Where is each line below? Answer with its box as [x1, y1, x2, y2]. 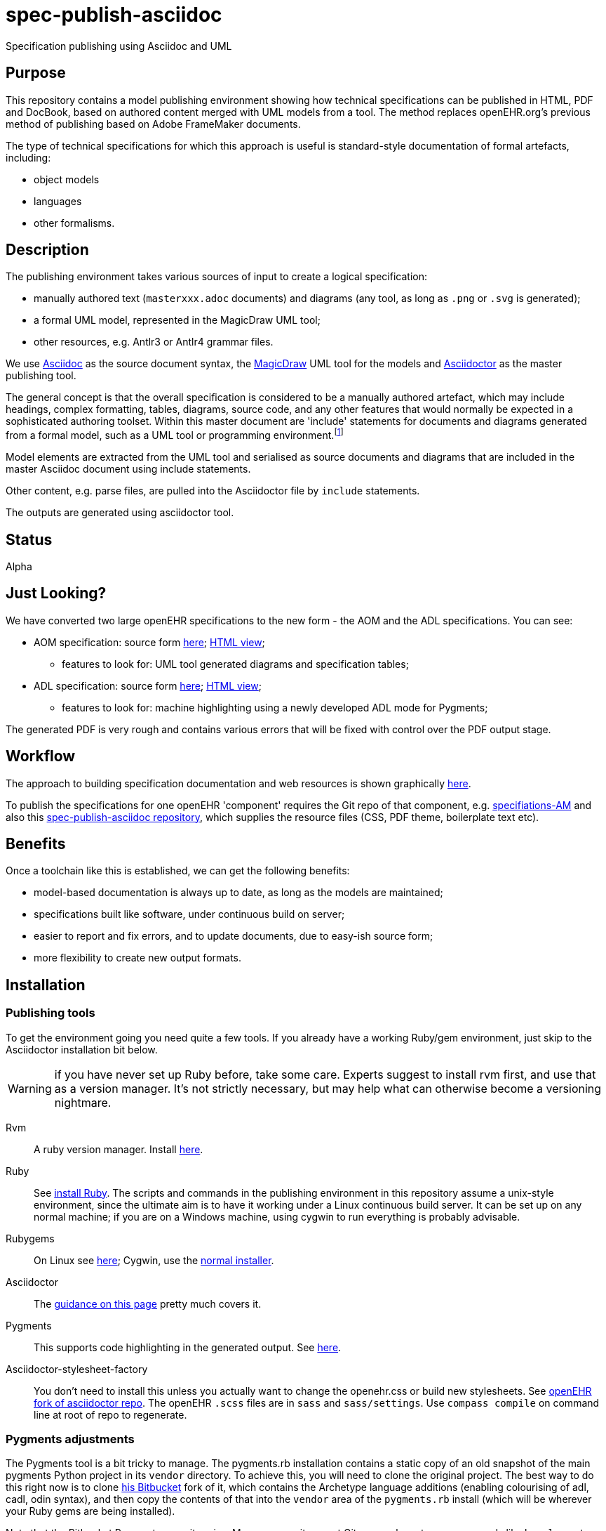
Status [6, 530, 53, 548]
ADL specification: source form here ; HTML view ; [34, 679, 262, 692]
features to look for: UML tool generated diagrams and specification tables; [62, 657, 409, 670]
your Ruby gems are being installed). [6, 1505, 175, 1518]
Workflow [6, 747, 76, 765]
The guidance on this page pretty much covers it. [34, 1297, 262, 1310]
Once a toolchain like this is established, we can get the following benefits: [6, 865, 350, 877]
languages [34, 195, 82, 207]
